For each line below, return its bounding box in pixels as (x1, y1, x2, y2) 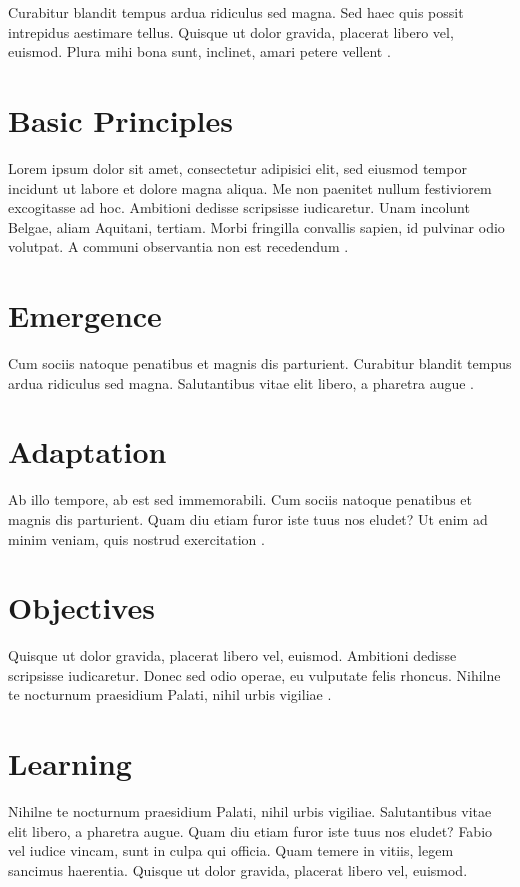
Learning (8, 743, 132, 784)
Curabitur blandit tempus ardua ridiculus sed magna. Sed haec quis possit (8, 2, 464, 22)
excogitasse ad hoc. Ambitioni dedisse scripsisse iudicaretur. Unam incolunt (8, 197, 470, 218)
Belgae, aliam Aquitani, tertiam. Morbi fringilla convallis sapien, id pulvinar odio (8, 216, 505, 237)
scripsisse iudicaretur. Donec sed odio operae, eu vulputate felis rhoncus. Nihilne (8, 664, 501, 685)
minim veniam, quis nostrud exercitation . (8, 528, 265, 549)
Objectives (8, 587, 155, 628)
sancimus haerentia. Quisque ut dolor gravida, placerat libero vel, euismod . (8, 859, 468, 880)
